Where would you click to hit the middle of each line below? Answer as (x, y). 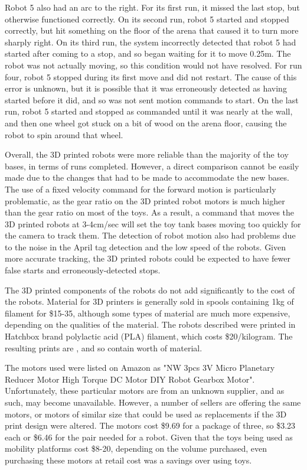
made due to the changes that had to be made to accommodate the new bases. (147, 177)
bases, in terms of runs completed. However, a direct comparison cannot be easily (152, 166)
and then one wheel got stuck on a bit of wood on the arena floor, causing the (146, 123)
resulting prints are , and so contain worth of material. (104, 347)
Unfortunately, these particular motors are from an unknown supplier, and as (145, 391)
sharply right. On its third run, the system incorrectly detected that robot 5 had (151, 42)
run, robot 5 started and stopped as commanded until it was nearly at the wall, (149, 111)
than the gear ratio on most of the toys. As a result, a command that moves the (150, 212)
